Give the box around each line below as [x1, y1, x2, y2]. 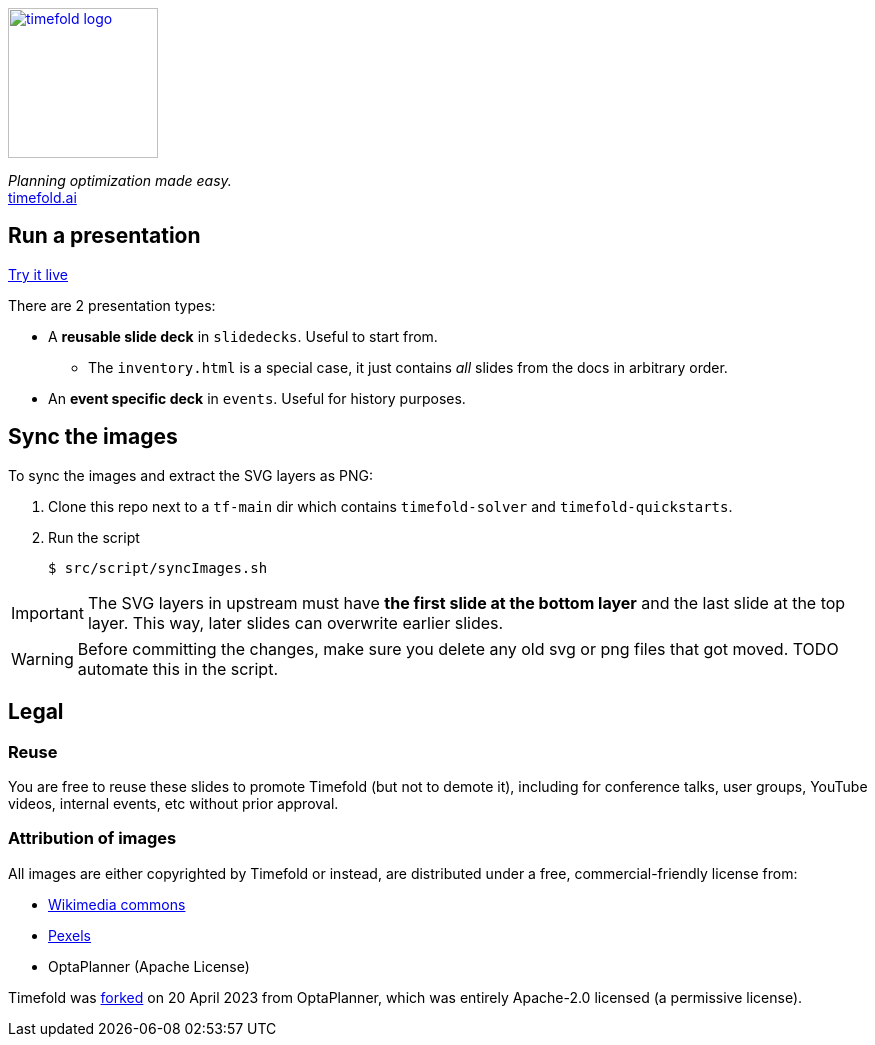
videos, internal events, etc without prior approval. [8, 794, 339, 812]
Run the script [48, 528, 140, 546]
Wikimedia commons [48, 895, 186, 913]
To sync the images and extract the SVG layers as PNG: [8, 466, 373, 484]
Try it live [8, 265, 68, 283]
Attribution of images [8, 828, 177, 849]
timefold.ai [8, 189, 77, 206]
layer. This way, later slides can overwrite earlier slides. [87, 612, 504, 633]
